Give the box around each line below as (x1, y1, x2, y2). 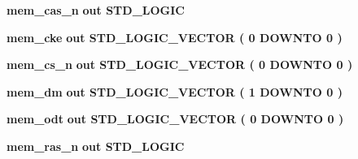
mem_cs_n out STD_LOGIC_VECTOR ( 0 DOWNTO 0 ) (7, 56, 353, 73)
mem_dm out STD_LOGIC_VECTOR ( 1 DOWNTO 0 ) (7, 83, 343, 100)
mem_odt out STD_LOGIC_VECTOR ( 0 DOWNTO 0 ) (7, 110, 344, 127)
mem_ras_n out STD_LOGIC (7, 137, 185, 154)
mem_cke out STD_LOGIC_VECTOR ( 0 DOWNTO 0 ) (7, 28, 343, 45)
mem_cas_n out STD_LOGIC (7, 2, 185, 18)
